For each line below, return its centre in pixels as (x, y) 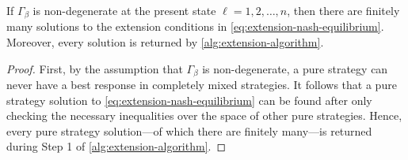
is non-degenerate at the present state (124, 10)
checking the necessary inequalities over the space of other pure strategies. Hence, (204, 115)
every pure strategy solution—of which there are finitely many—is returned (189, 130)
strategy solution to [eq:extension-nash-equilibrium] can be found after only (189, 100)
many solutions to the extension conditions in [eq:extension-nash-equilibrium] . (195, 26)
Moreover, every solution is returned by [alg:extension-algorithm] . (165, 42)
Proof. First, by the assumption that (95, 68)
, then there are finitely (343, 10)
